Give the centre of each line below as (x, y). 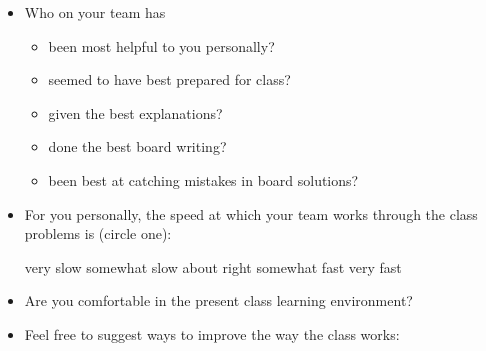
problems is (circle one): (98, 233)
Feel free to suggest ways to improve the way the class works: (212, 333)
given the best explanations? (135, 112)
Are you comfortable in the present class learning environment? (218, 300)
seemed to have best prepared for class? (169, 79)
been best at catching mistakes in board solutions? (203, 179)
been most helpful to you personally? (161, 45)
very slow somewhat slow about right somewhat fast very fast (213, 266)
